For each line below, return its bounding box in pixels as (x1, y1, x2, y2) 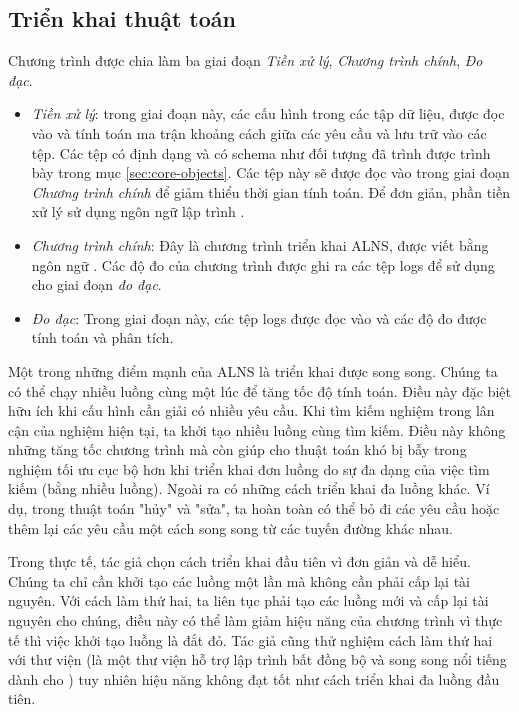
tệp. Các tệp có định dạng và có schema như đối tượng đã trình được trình (31, 142, 491, 163)
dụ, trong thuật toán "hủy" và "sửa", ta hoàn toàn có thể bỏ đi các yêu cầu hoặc (8, 498, 500, 519)
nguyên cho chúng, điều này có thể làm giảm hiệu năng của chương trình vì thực (8, 610, 503, 631)
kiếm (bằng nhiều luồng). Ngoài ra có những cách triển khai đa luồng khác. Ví (8, 478, 490, 499)
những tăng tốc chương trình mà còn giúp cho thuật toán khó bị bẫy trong (8, 439, 467, 460)
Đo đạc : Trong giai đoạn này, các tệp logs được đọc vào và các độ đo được (31, 307, 487, 328)
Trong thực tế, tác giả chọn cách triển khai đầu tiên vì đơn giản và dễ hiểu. (8, 551, 471, 572)
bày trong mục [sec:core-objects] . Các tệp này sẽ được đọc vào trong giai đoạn (31, 162, 510, 183)
